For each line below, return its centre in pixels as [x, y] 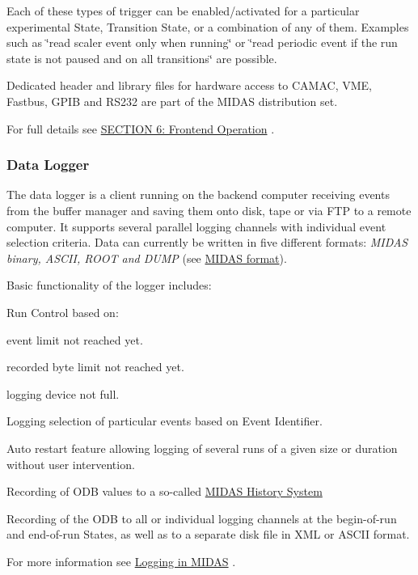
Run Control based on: [63, 312]
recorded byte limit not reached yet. [95, 367]
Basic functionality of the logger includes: [109, 285]
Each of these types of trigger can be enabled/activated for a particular [183, 11]
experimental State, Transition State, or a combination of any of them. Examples [208, 26]
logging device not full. [63, 393]
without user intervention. [71, 464]
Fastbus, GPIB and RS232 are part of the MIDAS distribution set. [172, 101]
